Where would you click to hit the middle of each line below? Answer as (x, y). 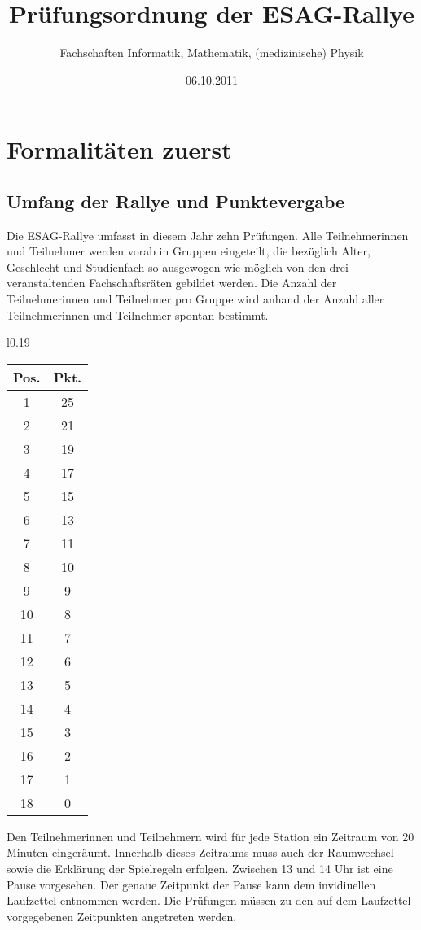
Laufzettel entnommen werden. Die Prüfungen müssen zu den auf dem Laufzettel (209, 900)
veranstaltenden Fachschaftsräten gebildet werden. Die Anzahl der (172, 283)
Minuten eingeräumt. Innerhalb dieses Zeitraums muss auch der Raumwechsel (200, 852)
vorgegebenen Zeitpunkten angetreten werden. (122, 916)
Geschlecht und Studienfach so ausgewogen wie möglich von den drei (178, 266)
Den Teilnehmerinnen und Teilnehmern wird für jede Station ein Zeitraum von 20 (210, 836)
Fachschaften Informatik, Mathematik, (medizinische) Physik (212, 52)
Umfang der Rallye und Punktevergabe (176, 201)
